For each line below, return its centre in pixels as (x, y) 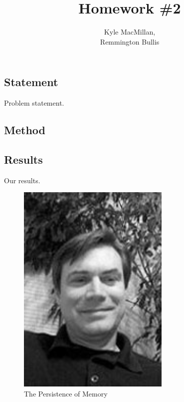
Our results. (22, 180)
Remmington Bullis (130, 41)
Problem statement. (34, 103)
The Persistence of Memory (66, 393)
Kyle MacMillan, (130, 32)
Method (25, 130)
